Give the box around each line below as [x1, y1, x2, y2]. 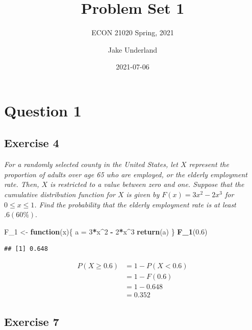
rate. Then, [4, 179, 39, 190]
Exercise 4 [4, 135, 59, 151]
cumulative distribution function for [4, 189, 115, 200]
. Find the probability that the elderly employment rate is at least [34, 199, 236, 209]
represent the [189, 159, 229, 170]
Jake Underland [108, 44, 158, 55]
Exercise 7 [4, 313, 59, 329]
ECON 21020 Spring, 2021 [91, 27, 174, 38]
